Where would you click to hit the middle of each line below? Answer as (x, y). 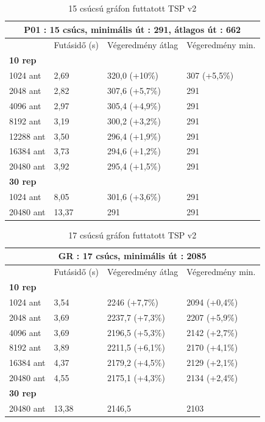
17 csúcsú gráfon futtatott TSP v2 (132, 234)
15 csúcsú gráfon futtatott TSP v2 (132, 8)
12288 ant (27, 136)
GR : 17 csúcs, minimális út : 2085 (132, 256)
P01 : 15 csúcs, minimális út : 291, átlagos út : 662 (132, 29)
